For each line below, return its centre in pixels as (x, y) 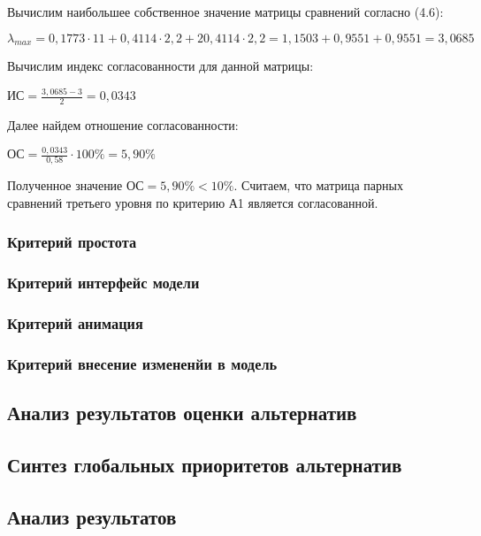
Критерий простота (72, 242)
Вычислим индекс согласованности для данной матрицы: (160, 66)
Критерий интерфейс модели (103, 283)
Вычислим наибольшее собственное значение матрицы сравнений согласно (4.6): (225, 11)
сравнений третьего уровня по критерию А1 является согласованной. (193, 202)
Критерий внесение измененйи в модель (142, 363)
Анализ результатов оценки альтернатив (182, 413)
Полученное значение (65, 185)
